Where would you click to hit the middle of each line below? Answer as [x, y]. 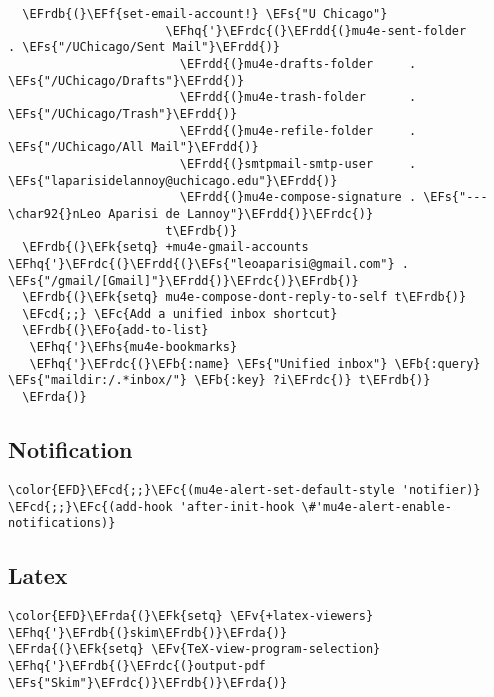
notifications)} [62, 523]
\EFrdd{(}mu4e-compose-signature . [298, 197]
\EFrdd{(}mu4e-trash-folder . [298, 97]
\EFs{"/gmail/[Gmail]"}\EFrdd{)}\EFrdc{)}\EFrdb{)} [183, 280]
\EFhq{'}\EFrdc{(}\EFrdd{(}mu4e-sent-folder [316, 30]
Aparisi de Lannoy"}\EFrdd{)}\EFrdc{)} [241, 213]
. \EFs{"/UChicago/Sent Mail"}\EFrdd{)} [144, 47]
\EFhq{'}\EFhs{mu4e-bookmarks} [133, 347]
